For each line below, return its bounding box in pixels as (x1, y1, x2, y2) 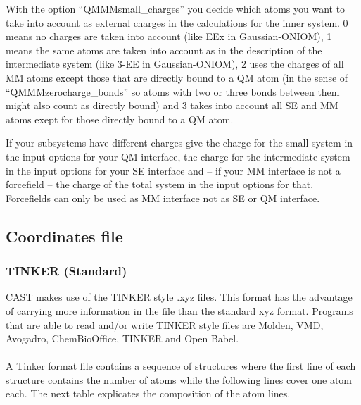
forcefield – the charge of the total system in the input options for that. (6, 177, 314, 192)
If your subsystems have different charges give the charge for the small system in (6, 135, 353, 150)
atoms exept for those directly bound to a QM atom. (6, 111, 234, 126)
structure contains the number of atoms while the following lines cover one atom (6, 372, 352, 387)
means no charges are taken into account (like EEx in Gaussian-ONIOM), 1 (6, 29, 332, 44)
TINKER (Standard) (6, 262, 127, 280)
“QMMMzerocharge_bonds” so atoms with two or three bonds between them (6, 84, 340, 99)
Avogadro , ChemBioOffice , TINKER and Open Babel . (6, 331, 239, 346)
